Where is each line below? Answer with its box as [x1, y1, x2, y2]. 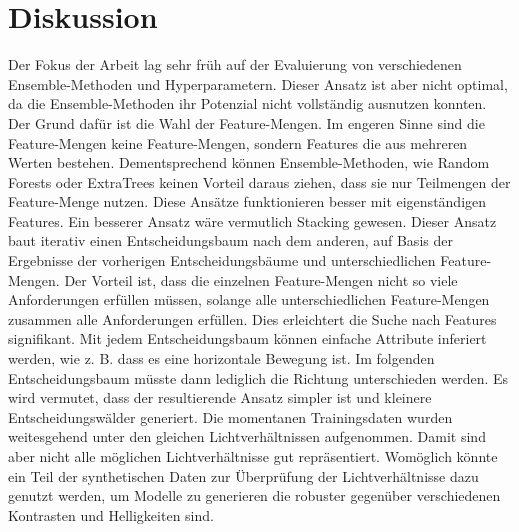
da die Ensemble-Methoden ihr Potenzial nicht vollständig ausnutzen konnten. [8, 93, 487, 114]
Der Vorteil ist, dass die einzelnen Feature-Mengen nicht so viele [64, 269, 458, 290]
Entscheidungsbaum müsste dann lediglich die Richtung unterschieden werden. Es [8, 367, 509, 388]
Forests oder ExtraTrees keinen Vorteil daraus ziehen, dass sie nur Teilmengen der [8, 171, 511, 192]
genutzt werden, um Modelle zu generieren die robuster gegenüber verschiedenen [8, 485, 501, 506]
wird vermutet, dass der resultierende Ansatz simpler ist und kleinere [8, 387, 432, 408]
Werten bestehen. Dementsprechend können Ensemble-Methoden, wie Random [8, 152, 490, 173]
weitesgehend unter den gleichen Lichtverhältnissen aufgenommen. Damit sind [8, 426, 486, 447]
